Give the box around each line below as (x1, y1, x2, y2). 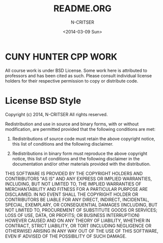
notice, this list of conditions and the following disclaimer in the (12, 155, 140, 161)
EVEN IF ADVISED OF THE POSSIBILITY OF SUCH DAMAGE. (5, 233, 127, 239)
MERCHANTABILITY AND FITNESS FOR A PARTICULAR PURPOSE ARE (5, 186, 148, 192)
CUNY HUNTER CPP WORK (5, 51, 118, 62)
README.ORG (53, 3, 112, 14)
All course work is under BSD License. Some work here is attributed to (5, 67, 147, 73)
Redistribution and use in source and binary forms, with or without (5, 121, 139, 127)
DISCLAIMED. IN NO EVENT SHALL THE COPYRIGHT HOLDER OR (5, 191, 138, 197)
